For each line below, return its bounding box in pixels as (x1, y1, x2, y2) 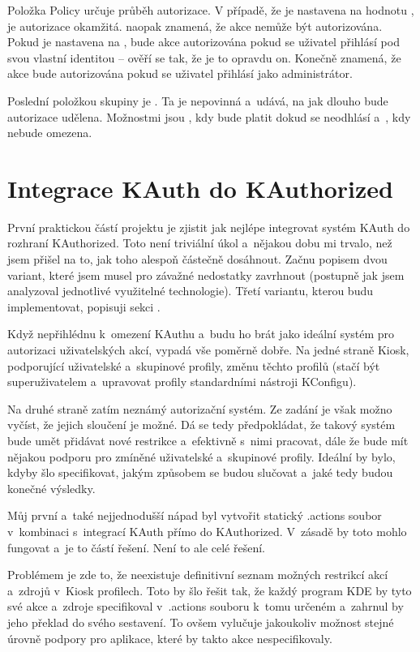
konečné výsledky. (7, 479, 96, 496)
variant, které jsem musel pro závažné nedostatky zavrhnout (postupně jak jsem (7, 266, 405, 283)
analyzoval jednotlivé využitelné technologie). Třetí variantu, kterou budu (7, 282, 373, 299)
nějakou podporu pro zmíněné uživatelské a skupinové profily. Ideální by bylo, (7, 448, 396, 465)
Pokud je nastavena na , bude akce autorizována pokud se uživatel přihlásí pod (7, 33, 400, 50)
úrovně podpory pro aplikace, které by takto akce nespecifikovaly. (7, 629, 332, 646)
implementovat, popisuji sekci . (7, 298, 161, 315)
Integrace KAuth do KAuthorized (7, 171, 393, 204)
